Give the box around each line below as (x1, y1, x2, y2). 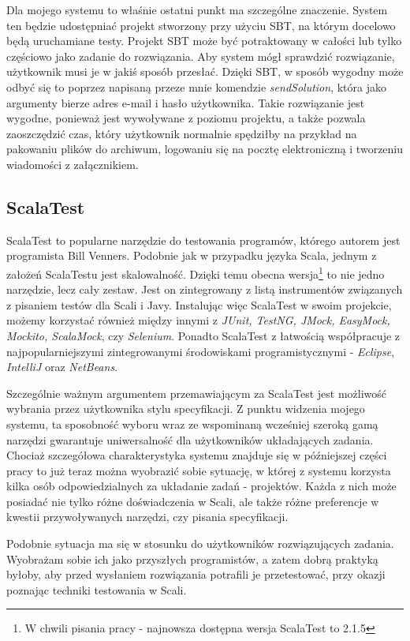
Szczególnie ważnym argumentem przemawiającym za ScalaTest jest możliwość (6, 384, 387, 401)
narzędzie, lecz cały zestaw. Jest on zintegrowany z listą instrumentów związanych (6, 281, 403, 298)
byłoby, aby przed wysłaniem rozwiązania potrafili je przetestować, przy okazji (6, 566, 386, 583)
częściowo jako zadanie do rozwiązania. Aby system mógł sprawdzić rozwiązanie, (6, 47, 395, 64)
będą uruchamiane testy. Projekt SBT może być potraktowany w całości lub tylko (6, 32, 402, 49)
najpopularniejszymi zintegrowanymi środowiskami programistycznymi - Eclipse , (6, 343, 395, 359)
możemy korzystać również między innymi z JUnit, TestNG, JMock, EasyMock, (6, 312, 390, 328)
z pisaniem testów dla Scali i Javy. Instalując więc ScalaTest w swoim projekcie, (6, 296, 392, 313)
